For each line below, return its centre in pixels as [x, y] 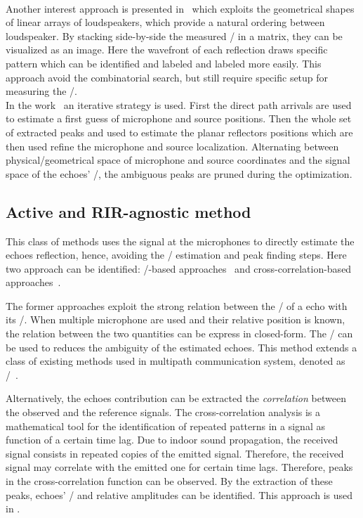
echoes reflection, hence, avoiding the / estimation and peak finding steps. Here [176, 255]
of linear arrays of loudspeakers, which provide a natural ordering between [165, 22]
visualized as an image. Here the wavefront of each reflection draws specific [167, 50]
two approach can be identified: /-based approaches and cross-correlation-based [179, 268]
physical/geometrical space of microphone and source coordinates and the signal [178, 160]
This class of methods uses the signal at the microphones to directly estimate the [180, 241]
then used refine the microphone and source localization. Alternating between [172, 146]
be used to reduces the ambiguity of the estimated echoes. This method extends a [181, 347]
